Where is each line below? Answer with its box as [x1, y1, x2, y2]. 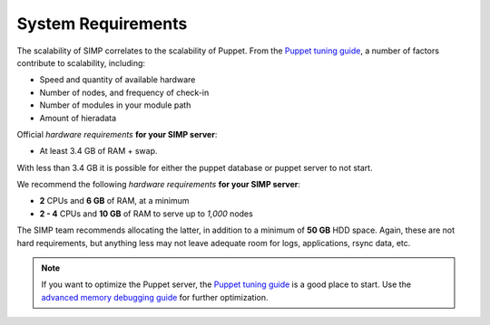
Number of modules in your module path [39, 100, 191, 110]
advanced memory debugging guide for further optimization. [41, 292, 269, 302]
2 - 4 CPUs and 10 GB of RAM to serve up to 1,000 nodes [39, 208, 253, 219]
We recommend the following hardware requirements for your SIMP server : [16, 179, 301, 190]
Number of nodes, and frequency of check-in [39, 87, 210, 98]
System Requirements [16, 14, 188, 33]
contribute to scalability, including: [16, 57, 145, 68]
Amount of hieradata [39, 112, 117, 123]
